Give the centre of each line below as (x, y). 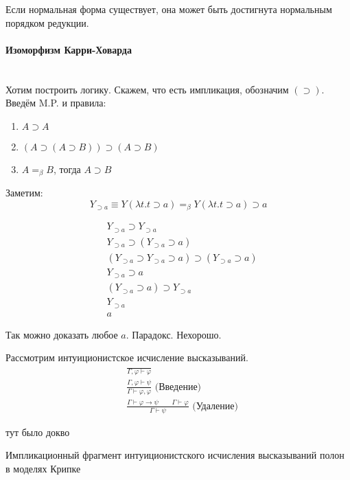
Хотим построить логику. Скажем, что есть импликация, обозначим (147, 89)
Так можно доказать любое (62, 334)
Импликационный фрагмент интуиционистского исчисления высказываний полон (175, 455)
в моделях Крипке (43, 468)
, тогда (67, 169)
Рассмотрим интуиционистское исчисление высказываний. (127, 357)
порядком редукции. (47, 22)
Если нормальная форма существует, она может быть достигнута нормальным (169, 9)
